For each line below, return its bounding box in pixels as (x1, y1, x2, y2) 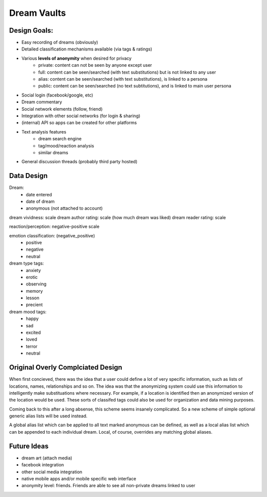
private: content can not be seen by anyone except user (38, 62, 152, 68)
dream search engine (38, 136, 82, 142)
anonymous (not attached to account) (26, 205, 103, 211)
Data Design (9, 172, 48, 180)
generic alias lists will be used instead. (9, 413, 88, 419)
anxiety (26, 267, 42, 273)
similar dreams (38, 149, 69, 155)
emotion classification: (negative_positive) (9, 232, 95, 238)
